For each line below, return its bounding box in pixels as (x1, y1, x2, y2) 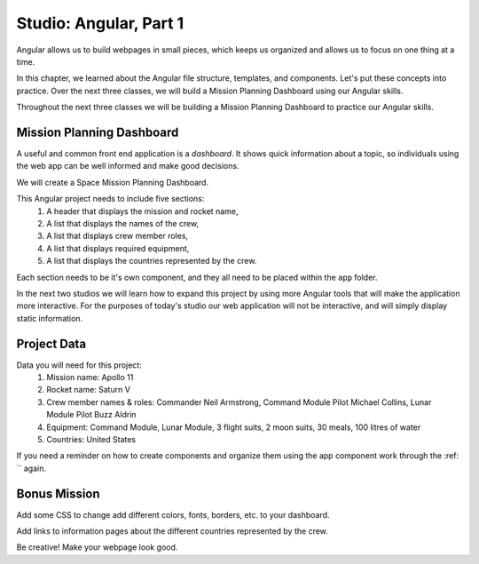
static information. (16, 313, 83, 323)
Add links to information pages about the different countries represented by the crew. (16, 526, 328, 536)
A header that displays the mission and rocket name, (46, 205, 239, 217)
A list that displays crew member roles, (46, 231, 189, 242)
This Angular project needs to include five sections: (16, 194, 205, 204)
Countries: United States (46, 433, 137, 444)
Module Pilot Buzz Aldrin (46, 409, 137, 420)
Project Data (16, 336, 87, 351)
